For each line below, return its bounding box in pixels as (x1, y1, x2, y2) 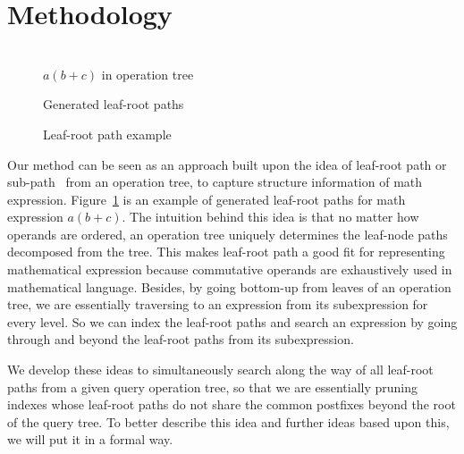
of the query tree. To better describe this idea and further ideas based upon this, (7, 412, 450, 431)
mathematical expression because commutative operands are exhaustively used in (7, 260, 452, 279)
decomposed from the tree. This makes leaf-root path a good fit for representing (7, 242, 445, 261)
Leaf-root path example (43, 124, 172, 143)
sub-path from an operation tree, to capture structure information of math (7, 172, 423, 191)
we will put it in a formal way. (7, 430, 173, 449)
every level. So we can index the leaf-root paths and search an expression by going (7, 312, 458, 331)
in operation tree (101, 64, 194, 83)
